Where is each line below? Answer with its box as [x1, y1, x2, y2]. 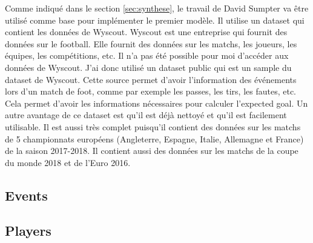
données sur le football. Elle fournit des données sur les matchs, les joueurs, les [5, 37, 297, 50]
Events [5, 185, 48, 204]
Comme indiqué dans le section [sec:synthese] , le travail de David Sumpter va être [5, 2, 309, 14]
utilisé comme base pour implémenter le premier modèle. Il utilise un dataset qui [5, 13, 305, 26]
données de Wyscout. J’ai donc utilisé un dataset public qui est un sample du [5, 61, 292, 73]
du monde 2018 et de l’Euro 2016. [5, 156, 131, 168]
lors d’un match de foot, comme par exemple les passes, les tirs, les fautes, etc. [5, 85, 296, 98]
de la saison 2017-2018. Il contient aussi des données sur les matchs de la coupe [5, 144, 298, 157]
